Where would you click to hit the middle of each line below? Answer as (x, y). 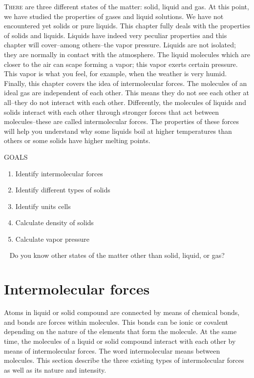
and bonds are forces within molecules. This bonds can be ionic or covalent (116, 322)
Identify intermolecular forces (59, 173)
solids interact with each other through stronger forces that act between (111, 112)
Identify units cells (43, 206)
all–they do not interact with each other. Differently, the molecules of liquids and (125, 102)
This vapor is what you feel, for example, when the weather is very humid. (116, 73)
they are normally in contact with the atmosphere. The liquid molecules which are (127, 54)
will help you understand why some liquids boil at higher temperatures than (118, 131)
